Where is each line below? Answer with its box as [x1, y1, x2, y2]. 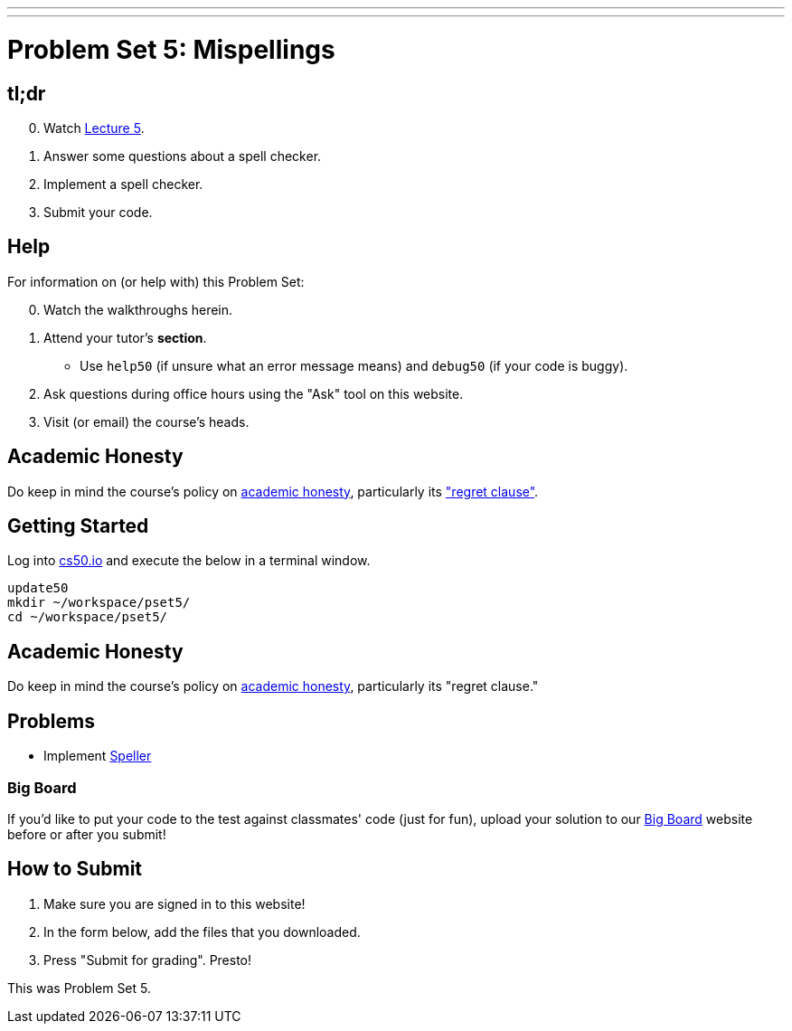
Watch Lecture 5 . [43, 119, 145, 136]
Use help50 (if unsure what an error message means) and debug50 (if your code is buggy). [80, 357, 628, 374]
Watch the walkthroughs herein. [43, 301, 233, 317]
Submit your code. [43, 203, 153, 220]
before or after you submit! [7, 826, 166, 842]
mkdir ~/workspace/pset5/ [7, 595, 191, 610]
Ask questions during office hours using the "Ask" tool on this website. [43, 385, 464, 402]
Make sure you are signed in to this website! [43, 895, 306, 912]
